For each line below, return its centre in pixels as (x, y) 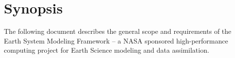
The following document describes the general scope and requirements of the (118, 31)
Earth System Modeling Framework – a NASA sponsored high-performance (116, 40)
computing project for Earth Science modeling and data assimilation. (107, 50)
